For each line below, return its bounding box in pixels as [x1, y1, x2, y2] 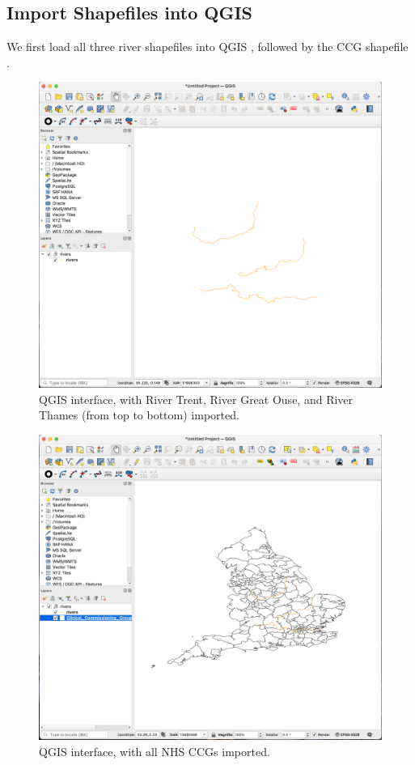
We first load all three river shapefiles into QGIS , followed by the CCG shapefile [6, 38, 409, 55]
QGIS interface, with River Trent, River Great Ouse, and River [39, 390, 354, 407]
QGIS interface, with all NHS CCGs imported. [39, 743, 270, 760]
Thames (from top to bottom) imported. [39, 406, 239, 423]
